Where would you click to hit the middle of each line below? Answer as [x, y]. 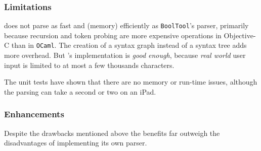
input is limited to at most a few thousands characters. [89, 65]
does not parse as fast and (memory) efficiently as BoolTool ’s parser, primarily [126, 25]
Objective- [240, 35]
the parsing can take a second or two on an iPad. [80, 91]
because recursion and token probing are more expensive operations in [113, 35]
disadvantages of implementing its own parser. [76, 143]
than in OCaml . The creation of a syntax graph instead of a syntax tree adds [129, 45]
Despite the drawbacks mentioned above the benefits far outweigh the [112, 133]
